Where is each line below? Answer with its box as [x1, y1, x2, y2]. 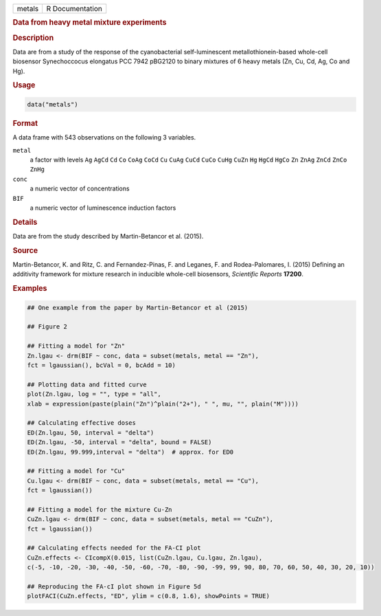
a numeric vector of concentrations [30, 184, 130, 192]
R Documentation [46, 4, 102, 13]
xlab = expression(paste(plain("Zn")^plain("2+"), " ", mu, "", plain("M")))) [27, 399, 299, 408]
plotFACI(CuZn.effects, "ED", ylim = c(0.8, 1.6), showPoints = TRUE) [27, 592, 270, 600]
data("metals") [27, 100, 78, 108]
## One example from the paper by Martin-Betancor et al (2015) [27, 303, 249, 311]
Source [12, 245, 38, 255]
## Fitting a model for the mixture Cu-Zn [27, 505, 172, 514]
